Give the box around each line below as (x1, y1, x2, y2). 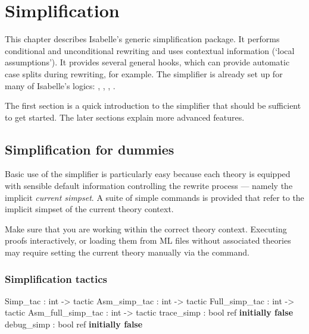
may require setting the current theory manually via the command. (5, 246, 249, 259)
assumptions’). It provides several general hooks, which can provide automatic (5, 56, 290, 68)
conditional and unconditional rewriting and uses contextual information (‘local (5, 44, 295, 56)
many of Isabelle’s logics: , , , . (5, 79, 116, 92)
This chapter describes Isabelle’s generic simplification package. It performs (5, 33, 280, 45)
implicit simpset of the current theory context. (5, 203, 174, 215)
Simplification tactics (5, 271, 107, 286)
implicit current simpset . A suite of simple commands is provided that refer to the (5, 191, 304, 203)
